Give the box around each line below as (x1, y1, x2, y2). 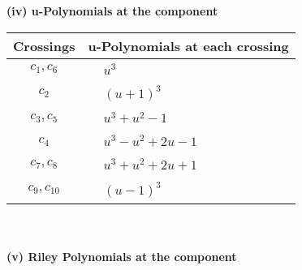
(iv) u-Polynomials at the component (6, 2, 218, 19)
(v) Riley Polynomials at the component (6, 248, 237, 265)
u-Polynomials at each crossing (88, 36, 289, 55)
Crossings (13, 36, 75, 55)
